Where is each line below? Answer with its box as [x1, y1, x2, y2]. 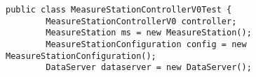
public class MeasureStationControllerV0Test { [6, 5, 232, 15]
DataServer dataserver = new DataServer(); [46, 62, 252, 73]
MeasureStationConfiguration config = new [46, 39, 247, 49]
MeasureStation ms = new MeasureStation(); [46, 28, 252, 38]
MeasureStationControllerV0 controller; [46, 16, 237, 26]
